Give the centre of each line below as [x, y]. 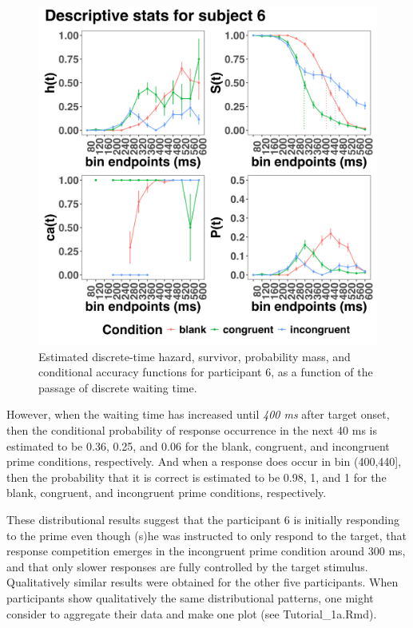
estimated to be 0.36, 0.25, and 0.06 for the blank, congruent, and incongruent [198, 445]
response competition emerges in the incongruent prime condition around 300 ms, [206, 551]
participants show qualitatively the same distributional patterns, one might [190, 597]
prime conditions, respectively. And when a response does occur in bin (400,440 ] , [204, 461]
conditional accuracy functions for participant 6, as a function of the [206, 372]
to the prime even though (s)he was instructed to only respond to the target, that [206, 535]
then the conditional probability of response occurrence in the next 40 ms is [192, 429]
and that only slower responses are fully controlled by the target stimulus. [187, 566]
